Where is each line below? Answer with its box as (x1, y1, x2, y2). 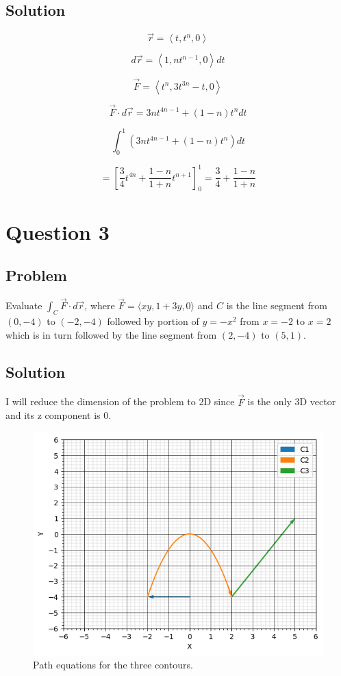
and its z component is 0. (5, 408, 112, 422)
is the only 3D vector (247, 394, 336, 409)
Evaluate (5, 298, 42, 313)
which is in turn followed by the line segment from (5, 327, 217, 341)
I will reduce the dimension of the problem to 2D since (5, 394, 235, 409)
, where (84, 298, 115, 313)
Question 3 (5, 217, 110, 245)
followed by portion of (107, 314, 199, 328)
